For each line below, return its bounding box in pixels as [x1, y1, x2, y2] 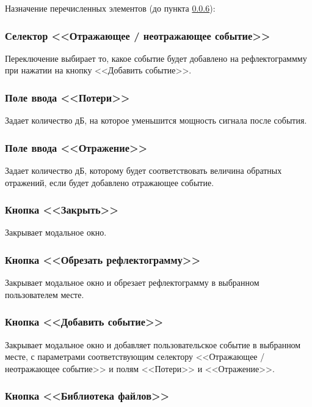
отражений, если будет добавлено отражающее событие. [5, 176, 214, 189]
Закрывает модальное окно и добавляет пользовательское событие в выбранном [5, 338, 301, 351]
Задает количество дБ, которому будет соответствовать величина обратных [5, 164, 282, 177]
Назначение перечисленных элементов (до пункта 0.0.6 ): [5, 2, 216, 14]
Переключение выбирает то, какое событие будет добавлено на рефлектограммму [5, 51, 307, 64]
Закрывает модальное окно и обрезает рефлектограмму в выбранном [5, 276, 259, 289]
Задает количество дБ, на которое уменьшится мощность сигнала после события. [5, 114, 307, 127]
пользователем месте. [5, 288, 84, 301]
